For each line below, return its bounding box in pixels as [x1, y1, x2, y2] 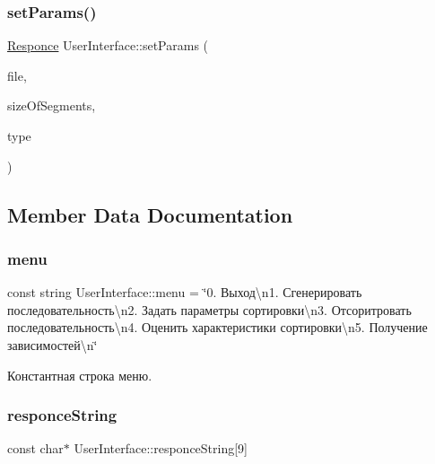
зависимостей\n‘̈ [7, 335, 98, 354]
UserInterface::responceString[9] [74, 439, 248, 458]
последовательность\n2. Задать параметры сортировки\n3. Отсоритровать [7, 300, 412, 319]
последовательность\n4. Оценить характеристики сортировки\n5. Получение [7, 318, 428, 337]
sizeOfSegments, [7, 96, 96, 115]
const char [7, 439, 64, 458]
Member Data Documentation [7, 200, 293, 228]
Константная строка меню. [7, 365, 152, 384]
